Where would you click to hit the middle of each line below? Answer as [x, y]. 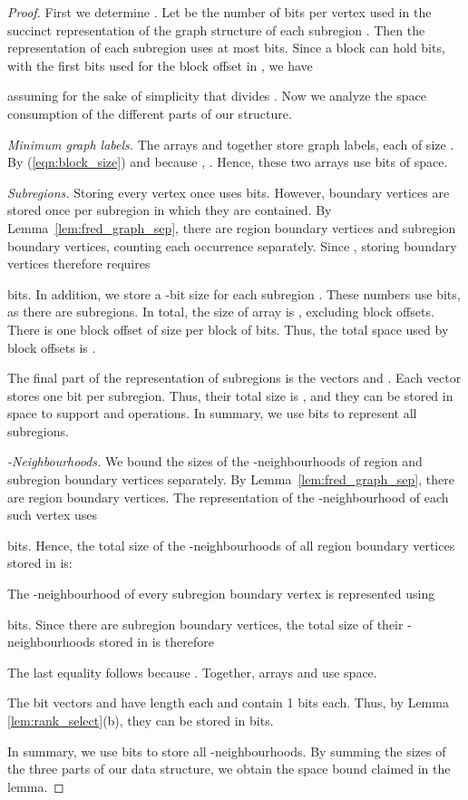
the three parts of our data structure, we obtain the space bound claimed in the [229, 769]
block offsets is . [52, 347]
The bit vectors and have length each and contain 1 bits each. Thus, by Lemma [228, 702]
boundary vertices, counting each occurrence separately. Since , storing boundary [232, 245]
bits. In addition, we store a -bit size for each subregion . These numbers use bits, [234, 293]
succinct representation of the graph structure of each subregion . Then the [216, 29]
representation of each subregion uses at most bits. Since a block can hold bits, [226, 48]
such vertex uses [53, 515]
